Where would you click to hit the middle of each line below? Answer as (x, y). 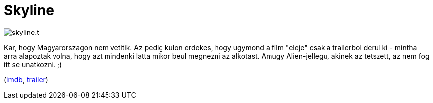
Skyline (29, 10)
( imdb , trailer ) (26, 79)
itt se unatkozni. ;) (33, 64)
